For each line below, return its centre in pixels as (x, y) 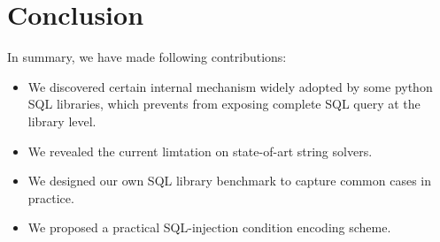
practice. (51, 197)
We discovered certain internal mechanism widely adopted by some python (230, 86)
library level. (62, 121)
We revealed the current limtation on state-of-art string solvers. (200, 151)
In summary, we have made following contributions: (147, 57)
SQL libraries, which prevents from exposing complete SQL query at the (224, 104)
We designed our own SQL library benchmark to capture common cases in (230, 181)
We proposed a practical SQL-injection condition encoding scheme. (209, 227)
